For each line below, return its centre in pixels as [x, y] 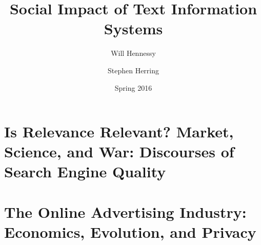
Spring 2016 [133, 87]
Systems [133, 28]
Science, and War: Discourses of [119, 151]
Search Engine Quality [85, 171]
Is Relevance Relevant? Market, [119, 131]
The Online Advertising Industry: [125, 211]
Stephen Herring [133, 70]
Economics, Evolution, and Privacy [130, 232]
